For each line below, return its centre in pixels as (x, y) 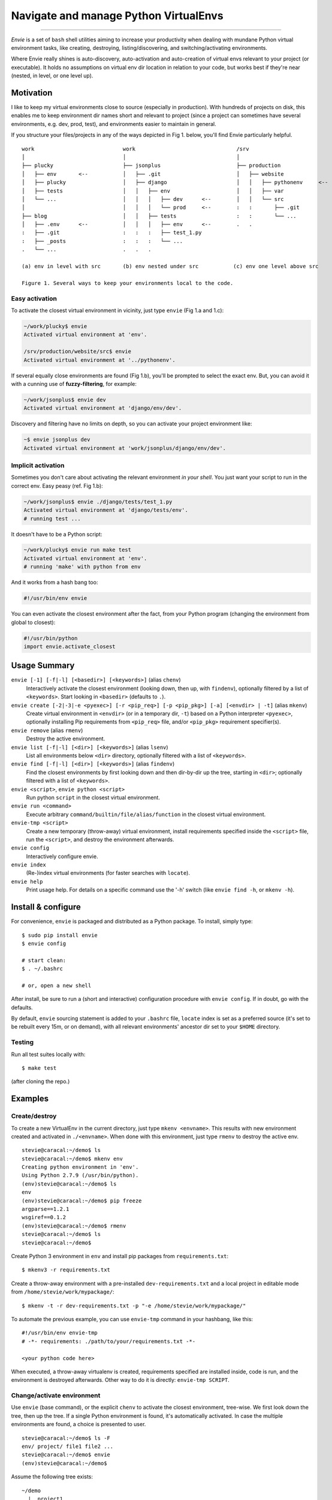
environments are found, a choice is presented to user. (79, 1424)
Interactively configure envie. (62, 856)
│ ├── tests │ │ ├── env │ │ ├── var (153, 191)
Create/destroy (34, 1116)
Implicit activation (38, 465)
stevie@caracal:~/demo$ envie (66, 1455)
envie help (27, 881)
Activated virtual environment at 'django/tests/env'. (106, 510)
